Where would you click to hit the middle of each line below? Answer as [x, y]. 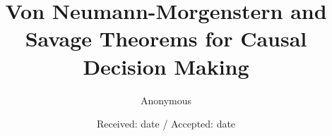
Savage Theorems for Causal [166, 38]
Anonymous [166, 100]
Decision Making [166, 66]
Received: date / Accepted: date [166, 124]
